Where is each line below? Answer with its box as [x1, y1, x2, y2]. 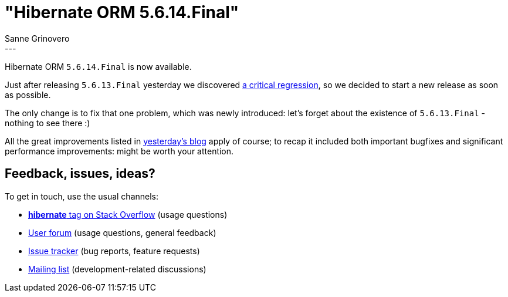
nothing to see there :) [5, 117, 90, 128]
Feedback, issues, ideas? [5, 166, 155, 181]
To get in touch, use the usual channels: [5, 191, 159, 201]
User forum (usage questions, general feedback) [28, 227, 216, 238]
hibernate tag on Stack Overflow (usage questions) [28, 209, 228, 220]
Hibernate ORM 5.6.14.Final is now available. [5, 61, 192, 72]
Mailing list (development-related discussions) [28, 264, 206, 274]
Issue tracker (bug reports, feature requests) [28, 245, 200, 256]
